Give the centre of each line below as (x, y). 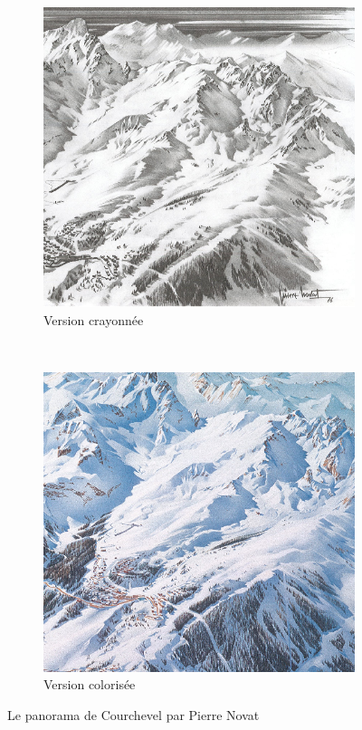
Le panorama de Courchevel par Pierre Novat (133, 714)
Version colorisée (90, 684)
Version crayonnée (94, 319)
